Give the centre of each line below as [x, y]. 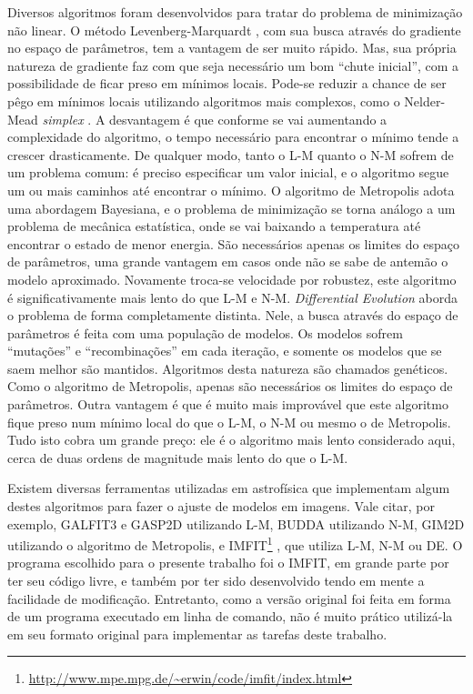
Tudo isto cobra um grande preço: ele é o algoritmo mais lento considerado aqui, [231, 440]
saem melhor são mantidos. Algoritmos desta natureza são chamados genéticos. [228, 368]
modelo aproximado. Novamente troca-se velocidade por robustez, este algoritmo [232, 279]
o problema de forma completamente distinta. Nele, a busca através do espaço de [233, 315]
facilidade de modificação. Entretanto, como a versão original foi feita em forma [229, 598]
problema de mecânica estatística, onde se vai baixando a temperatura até [214, 226]
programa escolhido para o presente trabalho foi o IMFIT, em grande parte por [228, 563]
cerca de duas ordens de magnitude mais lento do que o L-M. [178, 457]
